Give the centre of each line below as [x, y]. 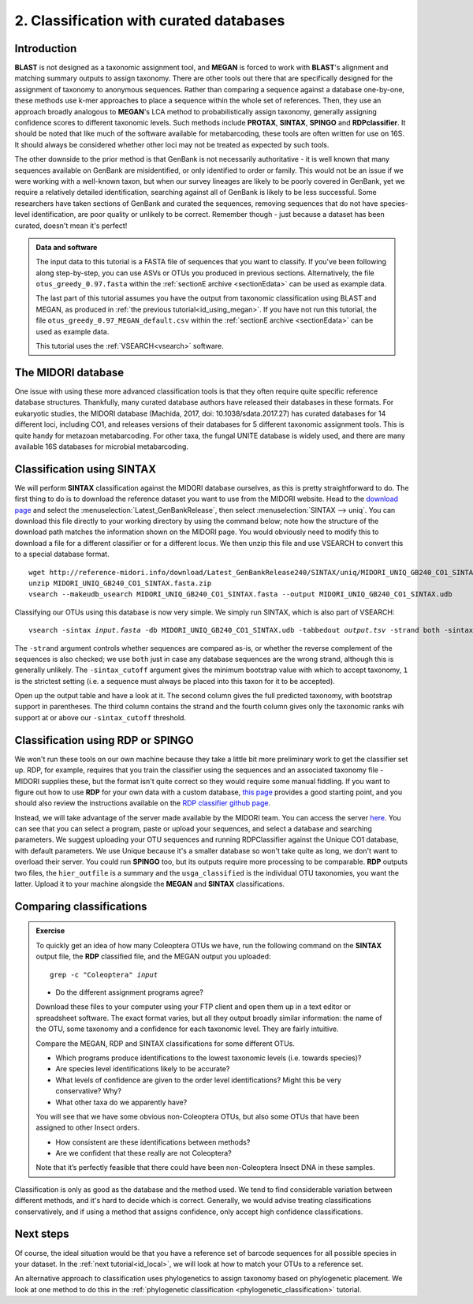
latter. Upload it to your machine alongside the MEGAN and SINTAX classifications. [150, 884]
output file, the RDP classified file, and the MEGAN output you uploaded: [153, 957]
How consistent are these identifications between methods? [153, 1142]
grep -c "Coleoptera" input [104, 975]
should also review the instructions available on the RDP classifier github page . [143, 803]
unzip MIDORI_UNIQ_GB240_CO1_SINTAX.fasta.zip [120, 583]
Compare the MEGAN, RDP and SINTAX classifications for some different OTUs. [165, 1043]
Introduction [46, 49]
